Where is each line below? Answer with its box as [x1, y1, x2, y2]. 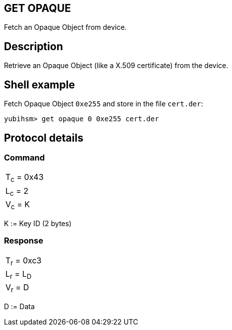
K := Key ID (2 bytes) [4, 219, 72, 228]
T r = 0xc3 [5, 255, 42, 267]
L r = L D [5, 268, 32, 281]
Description [4, 40, 63, 53]
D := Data [4, 302, 35, 311]
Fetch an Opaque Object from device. [4, 23, 127, 32]
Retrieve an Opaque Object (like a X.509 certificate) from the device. [4, 61, 229, 70]
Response [4, 236, 43, 246]
